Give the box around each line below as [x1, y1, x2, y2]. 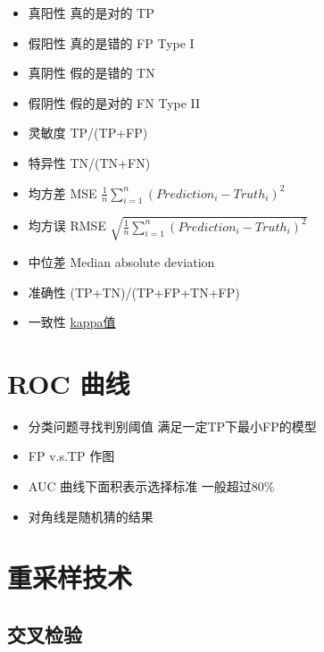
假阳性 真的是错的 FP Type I [28, 33, 195, 52]
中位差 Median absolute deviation [28, 252, 215, 271]
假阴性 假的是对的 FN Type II [28, 93, 201, 112]
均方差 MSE [28, 183, 97, 202]
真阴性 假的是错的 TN [28, 63, 155, 82]
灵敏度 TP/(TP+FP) [28, 123, 148, 142]
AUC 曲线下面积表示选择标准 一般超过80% [28, 477, 275, 495]
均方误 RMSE [28, 216, 106, 235]
